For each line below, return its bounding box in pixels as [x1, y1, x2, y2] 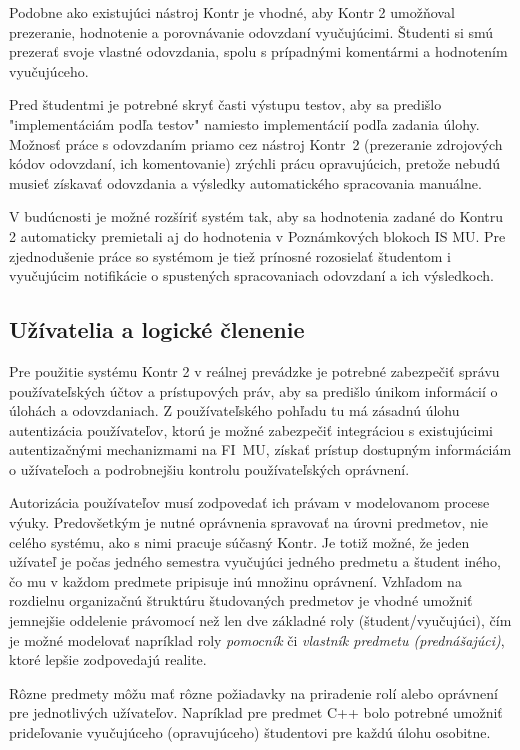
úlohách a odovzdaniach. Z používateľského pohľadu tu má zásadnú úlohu [9, 400, 460, 421]
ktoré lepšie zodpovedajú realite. [9, 649, 207, 670]
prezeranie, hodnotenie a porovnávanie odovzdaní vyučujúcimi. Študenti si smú [9, 21, 494, 42]
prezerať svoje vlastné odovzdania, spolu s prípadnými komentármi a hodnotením [9, 41, 508, 62]
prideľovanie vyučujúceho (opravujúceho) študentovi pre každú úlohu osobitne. [9, 722, 491, 743]
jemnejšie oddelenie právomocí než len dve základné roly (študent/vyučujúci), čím [9, 610, 512, 631]
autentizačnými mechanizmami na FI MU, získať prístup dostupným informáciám [9, 439, 512, 460]
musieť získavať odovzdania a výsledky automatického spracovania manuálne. [9, 172, 482, 193]
